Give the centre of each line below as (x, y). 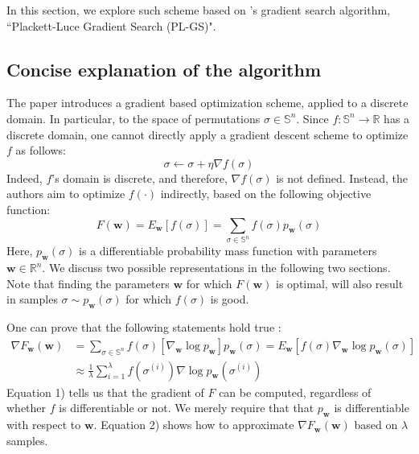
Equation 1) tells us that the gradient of (105, 392)
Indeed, (25, 177)
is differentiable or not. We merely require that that (187, 408)
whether (27, 408)
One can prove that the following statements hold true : (144, 327)
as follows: (41, 150)
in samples (32, 299)
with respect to (44, 425)
